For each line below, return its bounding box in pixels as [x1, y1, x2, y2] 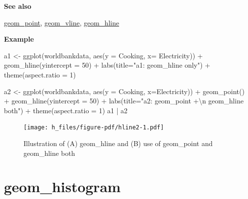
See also [4, 1, 31, 11]
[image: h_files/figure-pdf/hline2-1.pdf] [24, 124, 164, 131]
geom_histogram [4, 176, 121, 197]
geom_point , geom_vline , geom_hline [4, 17, 119, 27]
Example [4, 34, 34, 44]
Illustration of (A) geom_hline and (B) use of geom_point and [24, 138, 213, 148]
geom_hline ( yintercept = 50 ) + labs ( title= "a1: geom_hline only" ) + [4, 60, 210, 70]
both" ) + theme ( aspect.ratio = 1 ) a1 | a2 [4, 105, 128, 115]
